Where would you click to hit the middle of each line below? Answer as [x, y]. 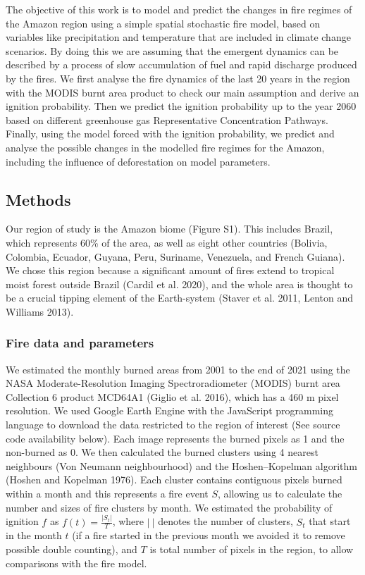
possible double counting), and [72, 549]
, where [128, 521]
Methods [38, 199]
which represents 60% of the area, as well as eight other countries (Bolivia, [167, 242]
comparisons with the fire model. [76, 563]
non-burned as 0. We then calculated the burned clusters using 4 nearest [162, 452]
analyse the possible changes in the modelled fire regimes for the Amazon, [165, 147]
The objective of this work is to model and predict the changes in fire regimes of [179, 9]
